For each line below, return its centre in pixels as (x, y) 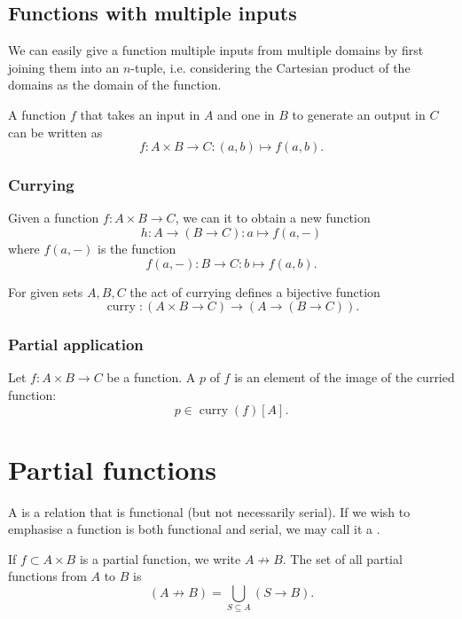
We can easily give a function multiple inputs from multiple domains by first (216, 50)
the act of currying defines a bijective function (255, 291)
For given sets (46, 291)
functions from (47, 576)
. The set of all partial (342, 558)
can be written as (55, 132)
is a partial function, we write (160, 558)
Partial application (76, 345)
